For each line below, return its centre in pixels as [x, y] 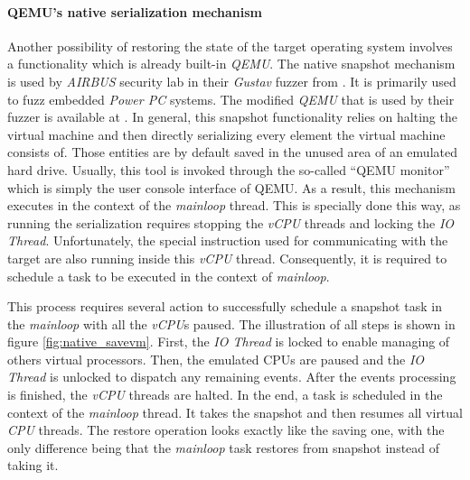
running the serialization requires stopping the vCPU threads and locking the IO [231, 222]
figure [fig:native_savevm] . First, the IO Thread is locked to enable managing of [229, 342]
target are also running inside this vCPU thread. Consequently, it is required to [227, 258]
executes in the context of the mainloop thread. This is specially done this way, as [234, 205]
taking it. [33, 465]
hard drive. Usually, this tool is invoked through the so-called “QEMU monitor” [229, 169]
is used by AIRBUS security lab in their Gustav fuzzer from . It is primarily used [232, 81]
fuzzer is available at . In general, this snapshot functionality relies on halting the [232, 117]
